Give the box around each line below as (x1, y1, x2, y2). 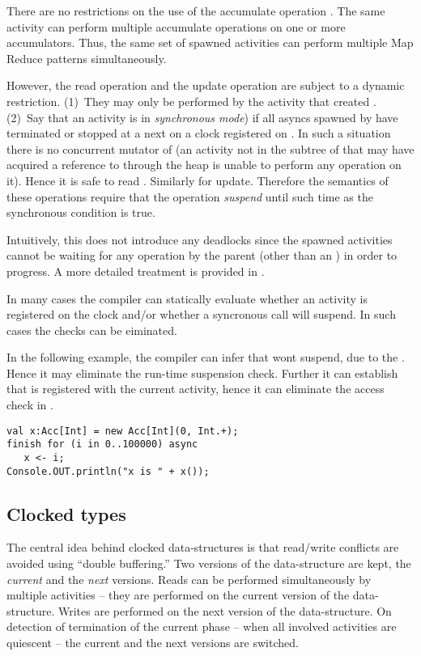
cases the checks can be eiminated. (6, 321, 177, 338)
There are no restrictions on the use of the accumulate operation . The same (6, 2, 385, 19)
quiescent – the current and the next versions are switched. (6, 634, 299, 651)
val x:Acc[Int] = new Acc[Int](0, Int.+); (6, 425, 239, 437)
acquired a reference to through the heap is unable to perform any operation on (6, 156, 402, 173)
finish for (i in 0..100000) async (6, 438, 198, 451)
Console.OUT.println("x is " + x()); (6, 465, 210, 477)
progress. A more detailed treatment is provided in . (6, 262, 265, 279)
